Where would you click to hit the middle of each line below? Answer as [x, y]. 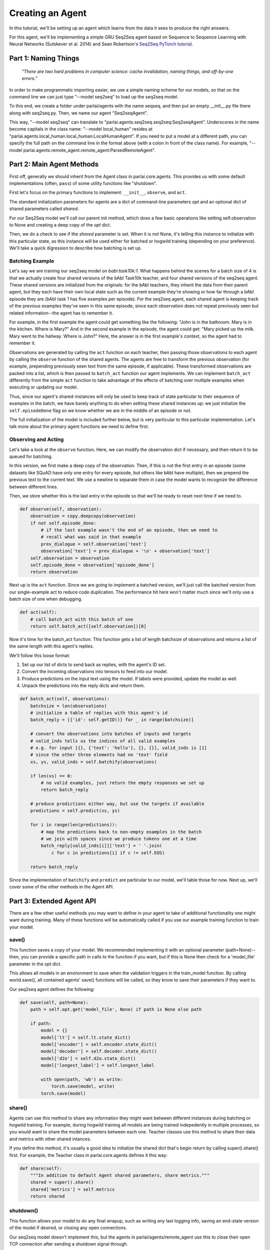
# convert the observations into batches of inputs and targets [111, 734]
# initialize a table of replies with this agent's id [99, 713]
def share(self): [41, 1168]
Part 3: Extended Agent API [52, 901]
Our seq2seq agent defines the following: [52, 989]
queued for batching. [31, 456]
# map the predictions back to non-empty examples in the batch [121, 832]
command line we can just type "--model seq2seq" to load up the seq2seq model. [94, 96]
